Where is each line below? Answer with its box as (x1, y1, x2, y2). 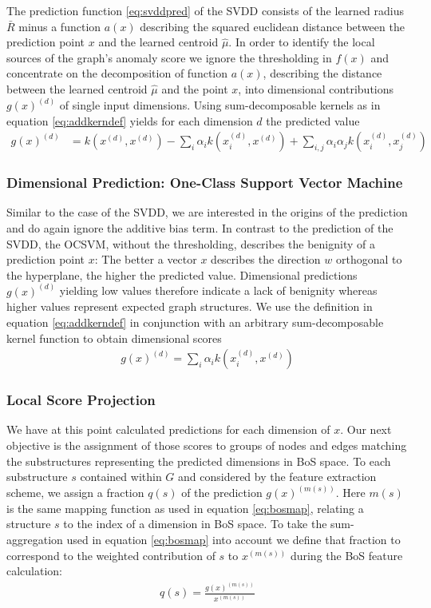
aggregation (6, 531, 63, 548)
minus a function (18, 18, 101, 34)
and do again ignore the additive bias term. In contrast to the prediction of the (6, 220, 393, 236)
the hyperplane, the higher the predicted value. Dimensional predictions (6, 266, 358, 283)
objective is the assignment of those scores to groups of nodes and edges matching (6, 437, 407, 454)
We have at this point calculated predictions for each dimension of (6, 421, 330, 438)
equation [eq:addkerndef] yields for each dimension (6, 112, 253, 129)
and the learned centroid (98, 34, 219, 50)
